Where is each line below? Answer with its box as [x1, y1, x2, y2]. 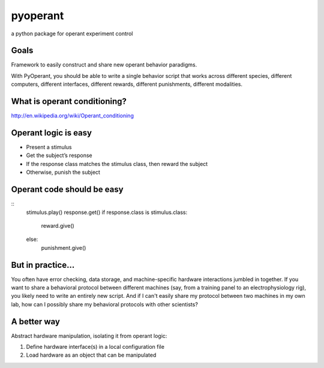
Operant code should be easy [11, 185, 124, 195]
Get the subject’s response [26, 152, 92, 159]
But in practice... [11, 260, 75, 270]
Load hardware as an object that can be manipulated [26, 351, 157, 359]
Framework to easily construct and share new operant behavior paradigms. [11, 61, 197, 68]
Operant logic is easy [11, 128, 92, 138]
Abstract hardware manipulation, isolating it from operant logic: [11, 332, 167, 339]
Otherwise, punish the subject [26, 168, 100, 176]
